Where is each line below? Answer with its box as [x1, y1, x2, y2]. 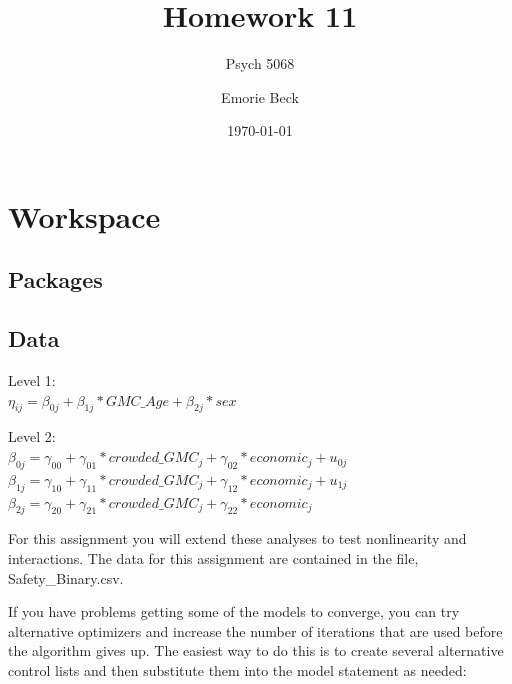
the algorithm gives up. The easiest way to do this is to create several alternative [8, 640, 504, 661]
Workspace [8, 195, 161, 236]
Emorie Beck [221, 86, 299, 107]
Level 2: [8, 426, 56, 447]
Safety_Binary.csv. [8, 567, 124, 588]
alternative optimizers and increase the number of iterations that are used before [8, 620, 503, 641]
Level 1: [8, 370, 56, 391]
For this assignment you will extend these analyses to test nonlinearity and [8, 528, 467, 549]
